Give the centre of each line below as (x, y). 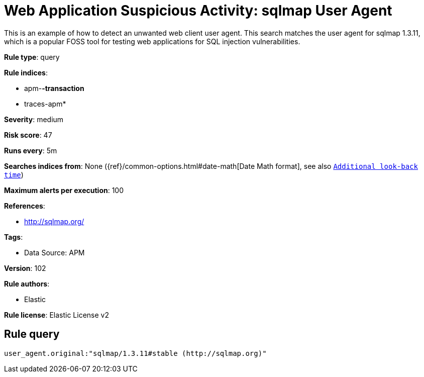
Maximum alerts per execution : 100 (64, 190)
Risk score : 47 (28, 135)
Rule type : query (32, 57)
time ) (14, 174)
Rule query (32, 334)
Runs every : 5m (31, 150)
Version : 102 (25, 268)
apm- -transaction (54, 88)
